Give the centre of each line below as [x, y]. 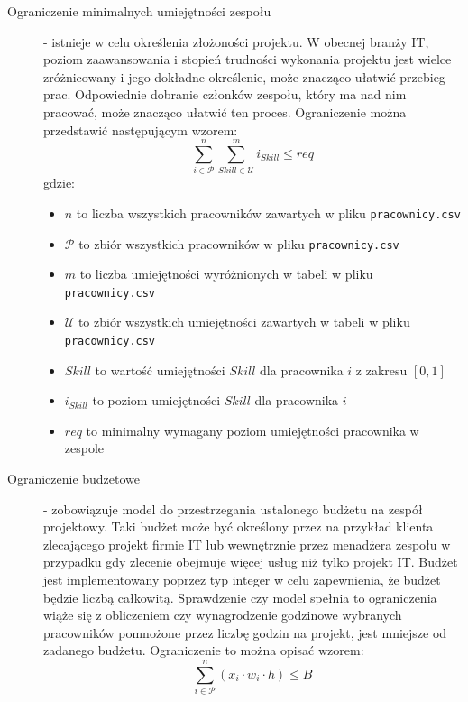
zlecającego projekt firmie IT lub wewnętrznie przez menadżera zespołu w [247, 544]
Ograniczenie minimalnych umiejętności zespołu [139, 11]
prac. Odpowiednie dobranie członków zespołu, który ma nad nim [225, 94]
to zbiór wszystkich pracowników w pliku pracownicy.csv [239, 243]
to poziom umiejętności [156, 400]
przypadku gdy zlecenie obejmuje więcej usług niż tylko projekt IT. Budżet [251, 562]
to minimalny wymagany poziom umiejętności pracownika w [252, 430]
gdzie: [59, 183]
